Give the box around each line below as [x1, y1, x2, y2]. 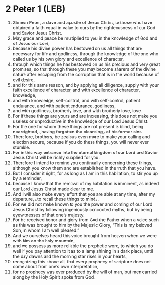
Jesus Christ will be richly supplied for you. [12, 154, 100, 160]
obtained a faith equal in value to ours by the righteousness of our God [12, 24, 156, 30]
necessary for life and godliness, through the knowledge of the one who [12, 50, 159, 57]
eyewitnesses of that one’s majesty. [12, 212, 85, 218]
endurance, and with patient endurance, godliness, [12, 103, 116, 109]
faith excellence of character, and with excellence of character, [12, 87, 140, 93]
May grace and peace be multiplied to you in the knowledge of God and [12, 35, 158, 41]
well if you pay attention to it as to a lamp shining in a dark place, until [12, 248, 153, 254]
